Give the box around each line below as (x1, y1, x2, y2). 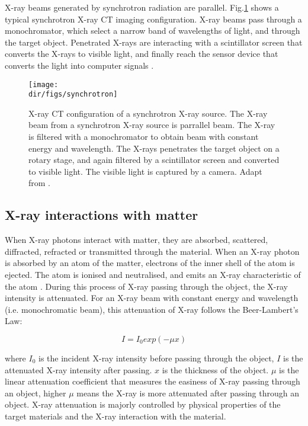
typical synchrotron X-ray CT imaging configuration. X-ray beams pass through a (5, 12, 302, 25)
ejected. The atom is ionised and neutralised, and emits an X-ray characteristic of (5, 268, 301, 281)
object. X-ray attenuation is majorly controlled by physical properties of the (5, 398, 281, 411)
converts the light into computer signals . (5, 59, 154, 71)
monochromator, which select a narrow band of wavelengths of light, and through (5, 24, 300, 37)
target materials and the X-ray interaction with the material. (5, 409, 226, 422)
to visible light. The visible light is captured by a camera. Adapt (28, 165, 262, 177)
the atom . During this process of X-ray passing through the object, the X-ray (5, 280, 288, 292)
